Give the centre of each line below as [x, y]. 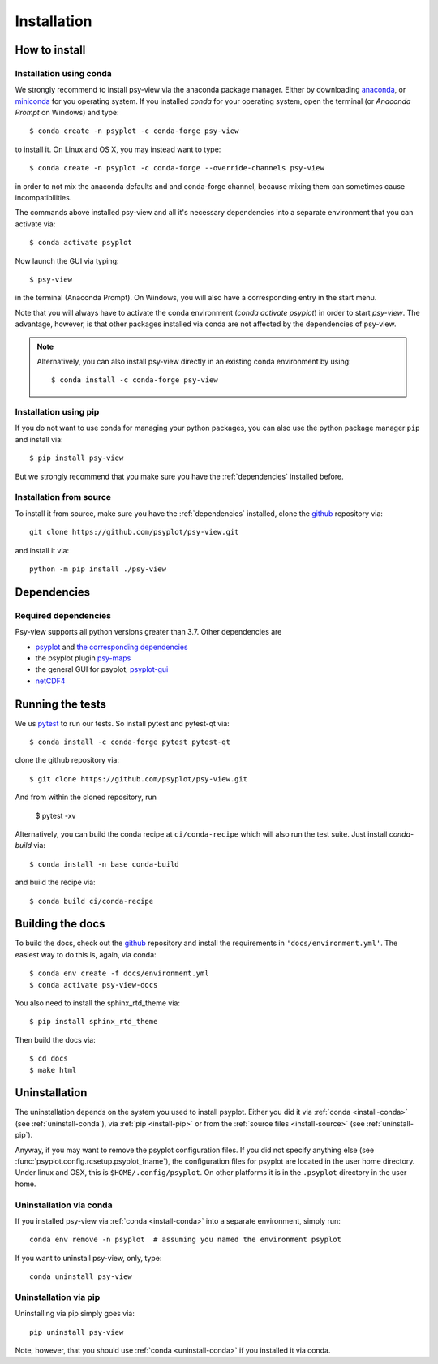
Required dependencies [63, 615]
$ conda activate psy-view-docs [94, 985]
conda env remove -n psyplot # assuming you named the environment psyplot [186, 1240]
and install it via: [42, 550]
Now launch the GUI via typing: [67, 260]
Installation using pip [57, 412]
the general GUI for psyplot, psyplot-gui [102, 669]
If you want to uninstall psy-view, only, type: [88, 1258]
